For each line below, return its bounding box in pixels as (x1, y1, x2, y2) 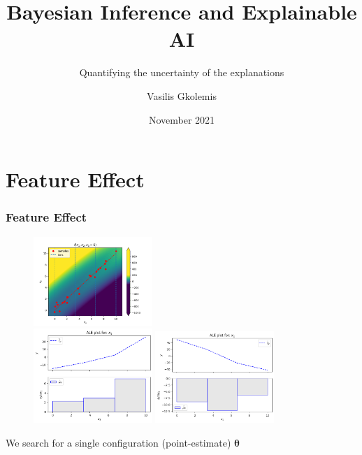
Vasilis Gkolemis (147, 88, 217, 103)
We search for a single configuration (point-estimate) (6, 435, 231, 449)
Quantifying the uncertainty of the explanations (79, 65, 284, 80)
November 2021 (148, 112, 215, 127)
